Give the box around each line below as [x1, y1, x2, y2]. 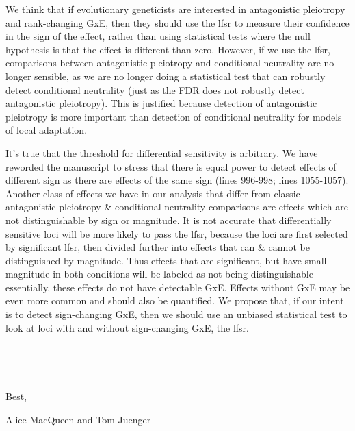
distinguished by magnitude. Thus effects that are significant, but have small [5, 253, 327, 267]
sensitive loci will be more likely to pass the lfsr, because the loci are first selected [5, 226, 348, 241]
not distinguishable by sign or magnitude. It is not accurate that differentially [5, 212, 332, 227]
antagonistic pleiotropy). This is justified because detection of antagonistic [5, 96, 317, 110]
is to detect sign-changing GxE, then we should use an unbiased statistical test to [5, 307, 347, 321]
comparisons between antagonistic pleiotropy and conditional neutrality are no [5, 56, 334, 70]
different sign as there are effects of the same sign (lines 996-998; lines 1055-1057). [5, 173, 349, 187]
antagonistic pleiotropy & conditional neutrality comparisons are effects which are [5, 199, 349, 214]
